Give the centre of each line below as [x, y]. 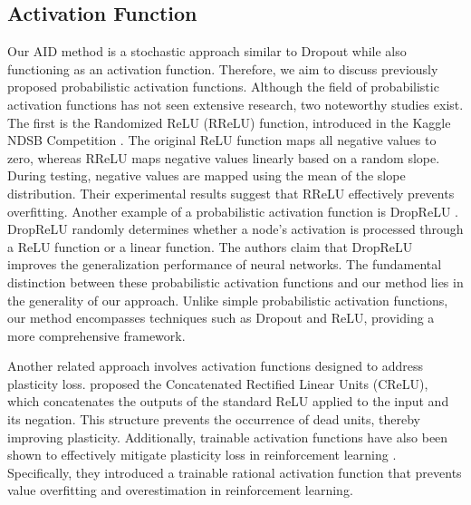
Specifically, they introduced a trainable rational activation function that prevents [235, 472]
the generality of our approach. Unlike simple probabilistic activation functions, [228, 300]
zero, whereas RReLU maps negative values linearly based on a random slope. [224, 157]
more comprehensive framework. [96, 335]
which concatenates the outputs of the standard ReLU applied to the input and [228, 401]
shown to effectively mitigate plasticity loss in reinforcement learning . [202, 455]
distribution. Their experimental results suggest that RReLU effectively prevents [231, 193]
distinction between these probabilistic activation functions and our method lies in [235, 282]
